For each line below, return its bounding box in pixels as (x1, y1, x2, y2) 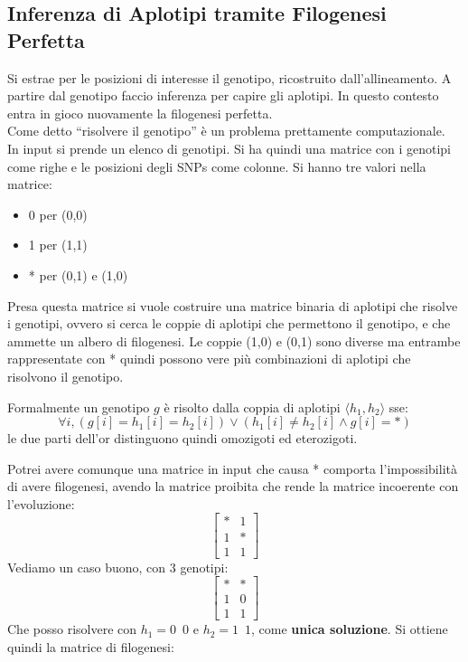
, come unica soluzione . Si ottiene (251, 619, 448, 638)
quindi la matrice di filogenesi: (7, 637, 174, 656)
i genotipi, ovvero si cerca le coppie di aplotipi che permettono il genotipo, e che (7, 314, 451, 333)
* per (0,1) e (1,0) (28, 265, 128, 284)
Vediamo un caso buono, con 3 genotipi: (7, 557, 229, 576)
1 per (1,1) (28, 235, 88, 254)
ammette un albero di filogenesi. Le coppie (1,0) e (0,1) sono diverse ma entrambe (7, 331, 461, 350)
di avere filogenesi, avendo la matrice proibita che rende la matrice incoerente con (7, 477, 459, 496)
